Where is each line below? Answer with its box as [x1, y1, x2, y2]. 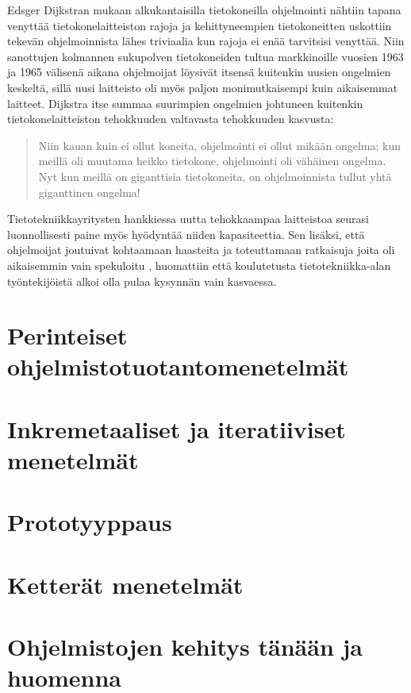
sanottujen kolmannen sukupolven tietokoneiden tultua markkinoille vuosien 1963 [7, 48, 404, 64]
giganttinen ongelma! [38, 183, 140, 200]
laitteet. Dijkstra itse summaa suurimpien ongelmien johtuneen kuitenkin [7, 94, 363, 111]
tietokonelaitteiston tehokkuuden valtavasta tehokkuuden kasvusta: [7, 110, 334, 127]
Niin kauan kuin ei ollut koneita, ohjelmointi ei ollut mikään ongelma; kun [38, 137, 401, 153]
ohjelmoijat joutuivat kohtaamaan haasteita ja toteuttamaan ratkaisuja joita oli [7, 241, 395, 258]
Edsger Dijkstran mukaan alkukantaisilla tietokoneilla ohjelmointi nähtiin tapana [7, 2, 401, 17]
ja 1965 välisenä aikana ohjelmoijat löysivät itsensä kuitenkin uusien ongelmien [7, 64, 391, 80]
